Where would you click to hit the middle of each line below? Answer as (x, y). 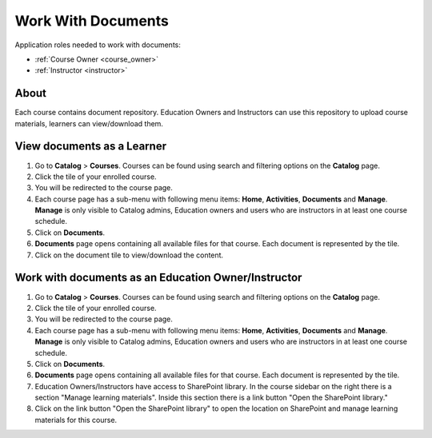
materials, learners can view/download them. (89, 123)
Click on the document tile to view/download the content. (129, 255)
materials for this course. (76, 420)
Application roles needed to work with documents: (98, 45)
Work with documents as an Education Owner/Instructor (158, 278)
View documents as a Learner (91, 147)
